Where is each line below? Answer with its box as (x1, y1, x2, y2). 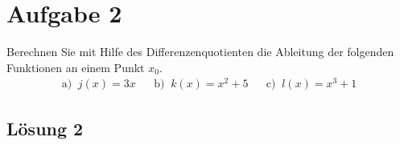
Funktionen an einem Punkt (6, 58, 145, 75)
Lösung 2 (6, 115, 84, 140)
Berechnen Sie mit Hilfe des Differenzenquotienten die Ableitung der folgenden (6, 43, 394, 60)
